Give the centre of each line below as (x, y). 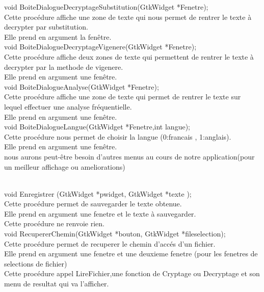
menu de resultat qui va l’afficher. (57, 284)
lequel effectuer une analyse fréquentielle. (68, 106)
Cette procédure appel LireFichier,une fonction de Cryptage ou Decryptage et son (132, 273)
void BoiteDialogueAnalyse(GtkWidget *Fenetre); (82, 86)
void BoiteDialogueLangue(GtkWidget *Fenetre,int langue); (97, 127)
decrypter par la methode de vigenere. (64, 67)
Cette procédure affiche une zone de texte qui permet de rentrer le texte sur (123, 97)
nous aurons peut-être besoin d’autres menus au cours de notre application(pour (129, 156)
